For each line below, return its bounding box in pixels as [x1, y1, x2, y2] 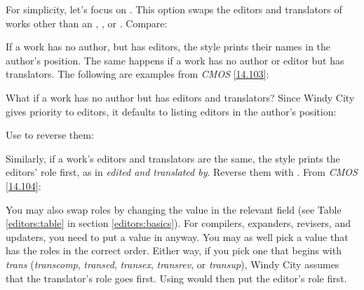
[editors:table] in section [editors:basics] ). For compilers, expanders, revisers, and [6, 216, 351, 230]
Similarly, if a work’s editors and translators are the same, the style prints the [6, 151, 340, 165]
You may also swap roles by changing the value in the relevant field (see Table [6, 202, 342, 216]
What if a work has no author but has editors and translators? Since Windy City [6, 90, 355, 104]
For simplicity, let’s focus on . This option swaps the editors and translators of [6, 2, 342, 16]
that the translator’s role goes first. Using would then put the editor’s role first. [6, 270, 347, 285]
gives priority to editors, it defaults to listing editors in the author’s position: [6, 104, 337, 118]
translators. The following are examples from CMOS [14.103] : [6, 67, 269, 81]
